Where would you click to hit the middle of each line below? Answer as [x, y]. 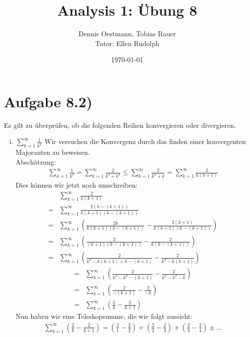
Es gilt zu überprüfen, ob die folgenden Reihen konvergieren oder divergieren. [120, 125]
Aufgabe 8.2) [48, 101]
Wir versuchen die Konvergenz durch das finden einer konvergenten [145, 141]
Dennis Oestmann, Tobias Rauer [127, 34]
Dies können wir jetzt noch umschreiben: [77, 184]
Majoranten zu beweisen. [53, 152]
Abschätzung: [36, 161]
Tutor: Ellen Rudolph [127, 43]
